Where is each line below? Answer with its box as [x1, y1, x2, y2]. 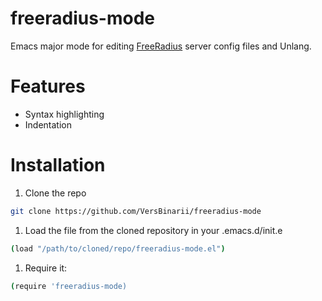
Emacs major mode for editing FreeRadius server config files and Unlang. [10, 40, 312, 52]
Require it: [24, 262, 68, 274]
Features [10, 75, 86, 98]
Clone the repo [24, 187, 87, 199]
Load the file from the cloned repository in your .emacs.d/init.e [24, 224, 283, 236]
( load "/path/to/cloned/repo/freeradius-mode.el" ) [10, 243, 226, 254]
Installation [10, 154, 106, 177]
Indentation [24, 118, 72, 131]
